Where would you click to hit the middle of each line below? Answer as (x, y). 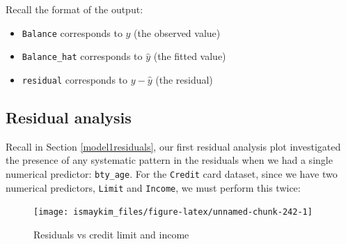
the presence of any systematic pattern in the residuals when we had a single (169, 160)
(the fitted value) (190, 56)
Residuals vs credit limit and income (111, 234)
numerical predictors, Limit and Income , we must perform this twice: (153, 187)
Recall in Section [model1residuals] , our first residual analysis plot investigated (173, 146)
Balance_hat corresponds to (82, 56)
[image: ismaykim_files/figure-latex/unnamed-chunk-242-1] (173, 212)
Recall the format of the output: (74, 9)
